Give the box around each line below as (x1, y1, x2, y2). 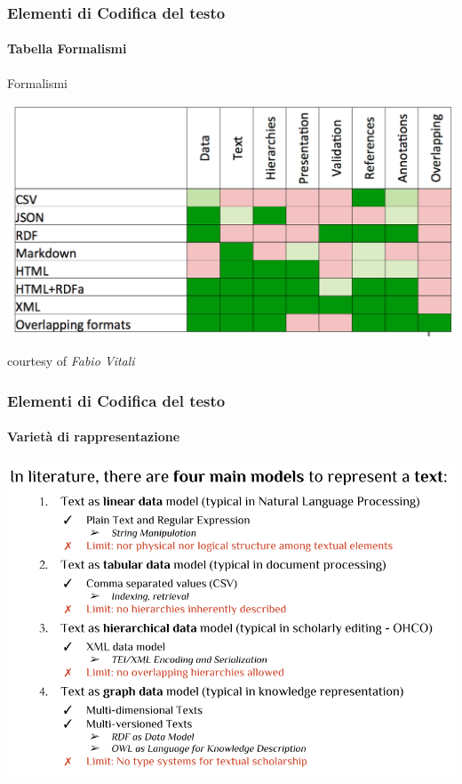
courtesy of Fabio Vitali (7, 352, 135, 370)
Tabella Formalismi (7, 39, 127, 58)
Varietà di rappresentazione (7, 427, 180, 446)
